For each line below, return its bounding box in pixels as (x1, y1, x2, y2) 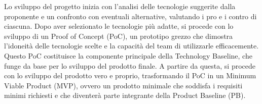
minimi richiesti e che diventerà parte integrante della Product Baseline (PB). (4, 90, 246, 100)
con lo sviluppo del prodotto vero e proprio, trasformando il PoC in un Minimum (4, 70, 256, 81)
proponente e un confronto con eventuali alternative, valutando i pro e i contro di (4, 11, 257, 21)
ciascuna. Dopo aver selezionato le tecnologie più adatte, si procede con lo (4, 21, 234, 31)
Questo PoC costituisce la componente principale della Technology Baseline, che (4, 50, 252, 61)
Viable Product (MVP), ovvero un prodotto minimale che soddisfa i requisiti (4, 80, 243, 90)
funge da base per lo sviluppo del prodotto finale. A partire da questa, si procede (4, 60, 255, 71)
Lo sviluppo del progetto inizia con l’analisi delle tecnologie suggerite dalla (4, 1, 236, 11)
